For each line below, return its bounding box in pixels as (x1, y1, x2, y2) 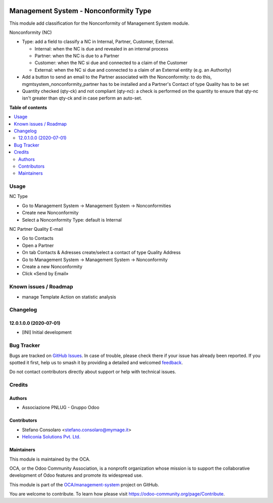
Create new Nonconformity (22, 210, 79, 216)
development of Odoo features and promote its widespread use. (9, 472, 143, 478)
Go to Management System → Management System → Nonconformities (22, 203, 171, 209)
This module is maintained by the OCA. (9, 456, 90, 462)
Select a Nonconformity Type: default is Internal (22, 217, 122, 223)
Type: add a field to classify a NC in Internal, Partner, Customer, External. (22, 38, 174, 45)
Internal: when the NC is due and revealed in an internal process (34, 45, 169, 52)
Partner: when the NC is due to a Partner (34, 53, 120, 59)
